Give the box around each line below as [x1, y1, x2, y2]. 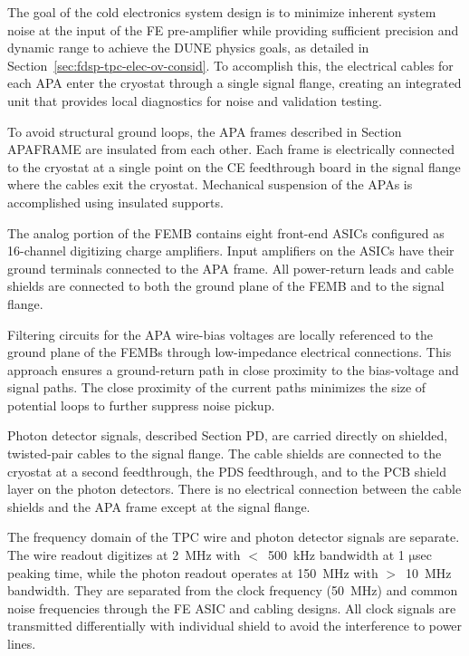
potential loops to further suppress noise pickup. [7, 395, 275, 414]
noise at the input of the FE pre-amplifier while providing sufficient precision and [7, 20, 459, 39]
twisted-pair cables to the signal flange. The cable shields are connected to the [7, 444, 442, 463]
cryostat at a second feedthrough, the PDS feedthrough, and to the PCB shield [7, 461, 446, 480]
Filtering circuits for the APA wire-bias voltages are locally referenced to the [7, 324, 433, 343]
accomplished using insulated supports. [7, 192, 224, 211]
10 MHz [405, 563, 452, 582]
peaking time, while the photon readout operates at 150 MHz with [7, 563, 378, 582]
